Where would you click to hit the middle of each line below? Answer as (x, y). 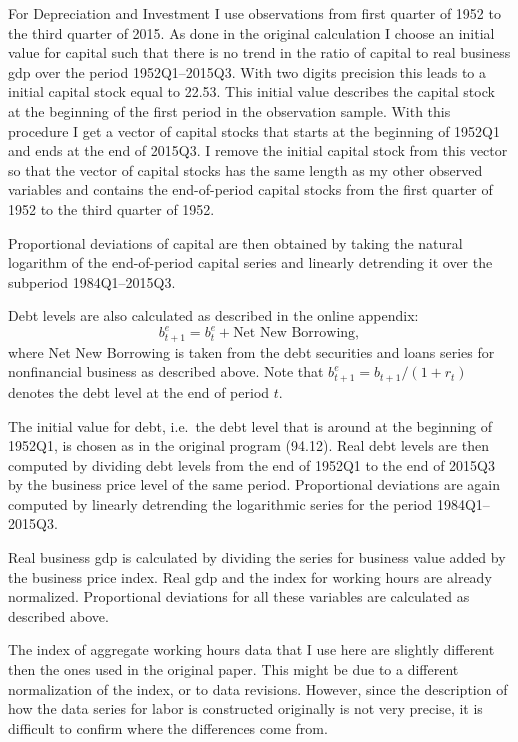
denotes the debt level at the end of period (139, 391)
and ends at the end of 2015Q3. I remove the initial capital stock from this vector (258, 150)
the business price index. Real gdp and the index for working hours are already (250, 576)
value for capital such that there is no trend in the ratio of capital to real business (259, 52)
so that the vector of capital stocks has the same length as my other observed (245, 169)
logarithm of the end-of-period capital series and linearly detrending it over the (250, 262)
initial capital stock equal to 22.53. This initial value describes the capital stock (251, 91)
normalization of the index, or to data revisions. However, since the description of (258, 688)
